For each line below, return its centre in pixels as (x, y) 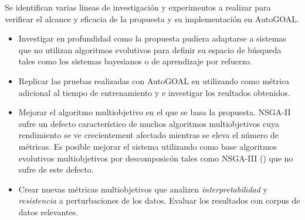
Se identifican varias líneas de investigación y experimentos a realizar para (138, 7)
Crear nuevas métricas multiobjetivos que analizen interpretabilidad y (143, 189)
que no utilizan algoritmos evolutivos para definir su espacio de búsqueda (150, 49)
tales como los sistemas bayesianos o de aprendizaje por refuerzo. (135, 61)
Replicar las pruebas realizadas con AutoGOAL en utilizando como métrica (154, 80)
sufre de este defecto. (56, 169)
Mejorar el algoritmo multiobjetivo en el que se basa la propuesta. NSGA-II (155, 112)
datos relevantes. (48, 212)
